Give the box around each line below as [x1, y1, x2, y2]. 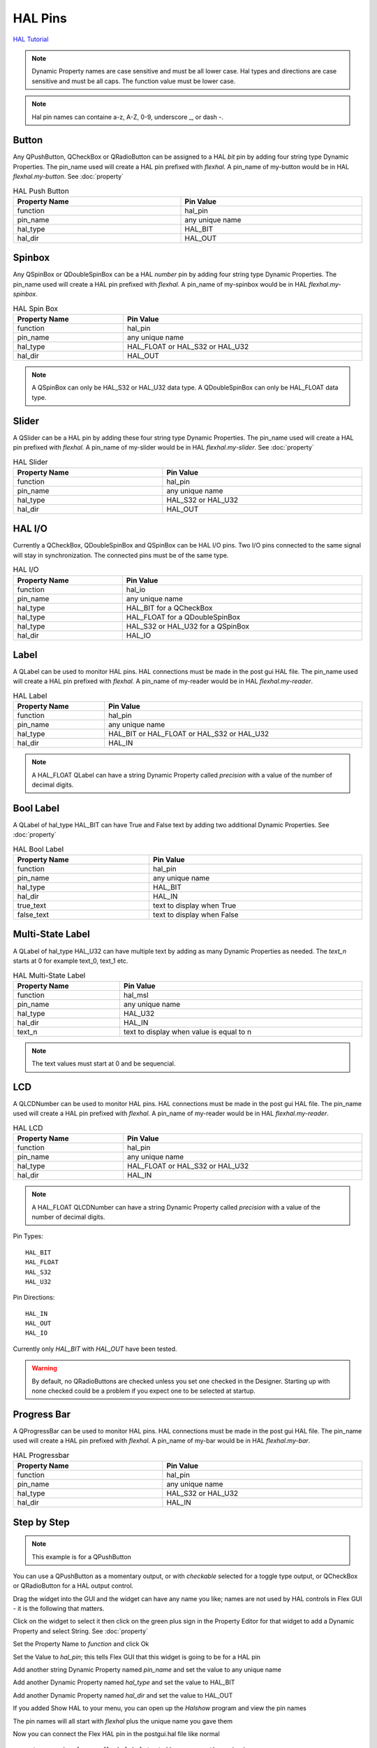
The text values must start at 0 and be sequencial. [31, 1059, 176, 1068]
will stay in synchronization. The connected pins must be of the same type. [13, 551, 229, 559]
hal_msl [123, 990, 149, 1000]
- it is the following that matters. [13, 1605, 105, 1613]
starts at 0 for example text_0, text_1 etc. [13, 957, 128, 965]
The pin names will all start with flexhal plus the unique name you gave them [13, 1717, 233, 1725]
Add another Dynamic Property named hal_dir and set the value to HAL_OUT [13, 1691, 233, 1699]
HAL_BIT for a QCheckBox [126, 603, 213, 612]
